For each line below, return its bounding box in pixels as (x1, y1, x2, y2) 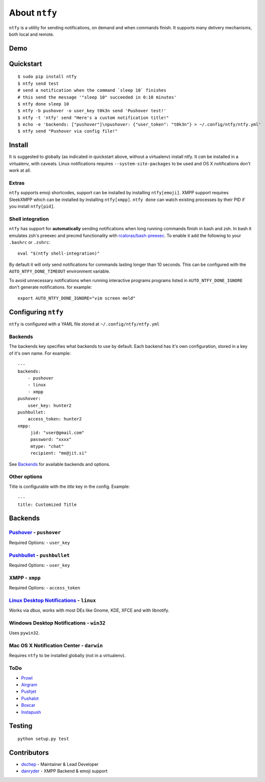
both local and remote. (9, 31, 54, 37)
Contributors (9, 748, 49, 757)
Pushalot (21, 695, 39, 701)
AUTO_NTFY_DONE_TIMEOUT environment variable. (9, 268, 110, 274)
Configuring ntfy (9, 308, 64, 317)
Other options (9, 473, 43, 480)
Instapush (21, 709, 41, 715)
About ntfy (9, 7, 57, 18)
